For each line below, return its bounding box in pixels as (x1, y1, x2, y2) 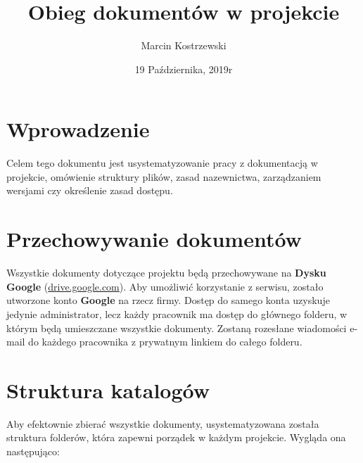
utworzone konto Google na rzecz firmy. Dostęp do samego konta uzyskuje (6, 293, 330, 307)
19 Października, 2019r (134, 61, 233, 76)
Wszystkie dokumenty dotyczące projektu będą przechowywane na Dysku (6, 265, 326, 280)
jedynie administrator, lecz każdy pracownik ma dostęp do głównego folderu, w (6, 306, 348, 321)
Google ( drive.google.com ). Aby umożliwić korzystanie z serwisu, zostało (6, 279, 324, 293)
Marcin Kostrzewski (141, 38, 227, 53)
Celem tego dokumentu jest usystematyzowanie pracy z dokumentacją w (6, 156, 318, 170)
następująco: (6, 444, 60, 459)
